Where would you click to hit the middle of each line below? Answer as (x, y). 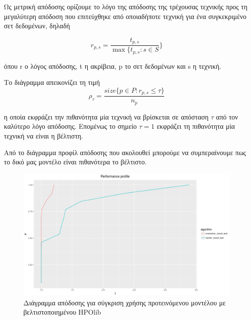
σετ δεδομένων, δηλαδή (37, 26)
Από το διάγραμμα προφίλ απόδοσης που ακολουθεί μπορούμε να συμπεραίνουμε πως (125, 152)
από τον (227, 116)
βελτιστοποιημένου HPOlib (62, 312)
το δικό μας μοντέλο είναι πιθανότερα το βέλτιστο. (75, 162)
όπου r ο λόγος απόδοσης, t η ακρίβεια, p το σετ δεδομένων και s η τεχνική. (113, 66)
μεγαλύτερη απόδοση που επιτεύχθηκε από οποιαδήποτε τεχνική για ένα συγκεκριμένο (125, 16)
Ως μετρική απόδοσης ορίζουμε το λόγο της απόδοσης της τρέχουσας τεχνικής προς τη (126, 6)
